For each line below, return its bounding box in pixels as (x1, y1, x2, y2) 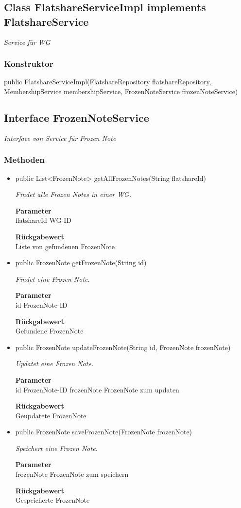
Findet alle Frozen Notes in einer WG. (15, 189, 131, 199)
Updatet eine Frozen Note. (15, 358, 94, 369)
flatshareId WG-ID (15, 215, 71, 225)
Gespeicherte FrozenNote (15, 495, 90, 505)
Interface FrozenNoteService (4, 110, 149, 125)
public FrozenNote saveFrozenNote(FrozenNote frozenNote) (15, 427, 192, 437)
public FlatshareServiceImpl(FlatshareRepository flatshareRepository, (4, 77, 211, 87)
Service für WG (4, 37, 51, 47)
